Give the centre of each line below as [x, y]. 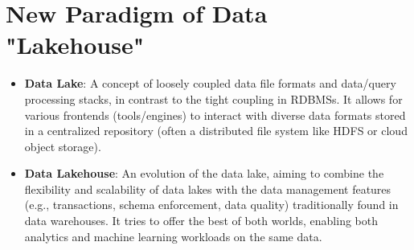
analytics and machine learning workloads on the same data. [173, 236]
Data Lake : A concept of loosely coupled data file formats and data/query [210, 83]
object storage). [63, 146]
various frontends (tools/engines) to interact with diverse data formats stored [215, 115]
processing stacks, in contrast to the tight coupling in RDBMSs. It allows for [213, 98]
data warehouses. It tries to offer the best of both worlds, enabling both [201, 221]
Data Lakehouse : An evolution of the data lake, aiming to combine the [204, 173]
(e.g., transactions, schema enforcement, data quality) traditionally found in [211, 205]
